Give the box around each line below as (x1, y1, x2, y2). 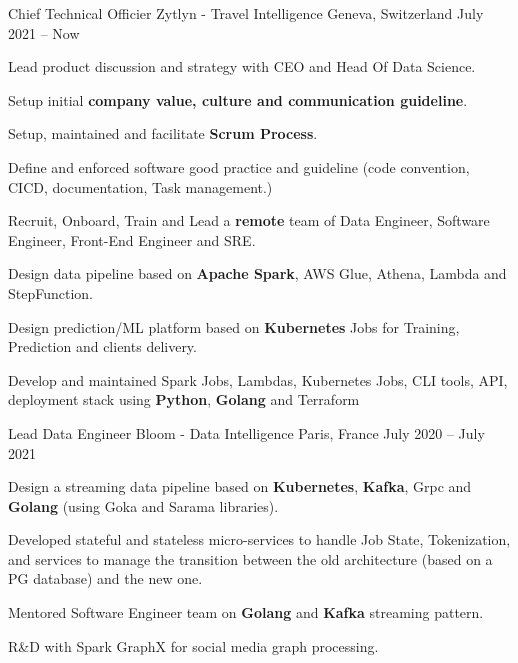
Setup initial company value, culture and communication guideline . (8, 89, 468, 110)
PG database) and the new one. (8, 568, 203, 589)
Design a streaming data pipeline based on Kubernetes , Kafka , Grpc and (8, 476, 472, 497)
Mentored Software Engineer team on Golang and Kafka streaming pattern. (8, 602, 484, 623)
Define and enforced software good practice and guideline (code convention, (8, 156, 470, 177)
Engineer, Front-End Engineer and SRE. (8, 229, 256, 250)
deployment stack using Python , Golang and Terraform (8, 389, 360, 410)
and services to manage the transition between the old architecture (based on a (8, 548, 493, 569)
